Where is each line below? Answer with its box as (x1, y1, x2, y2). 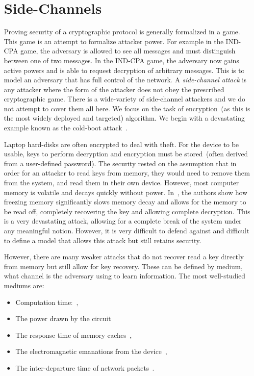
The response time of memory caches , (15, 329, 132, 340)
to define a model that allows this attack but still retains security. (4, 235, 202, 245)
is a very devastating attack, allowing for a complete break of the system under (4, 216, 242, 226)
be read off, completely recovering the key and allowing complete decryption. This (4, 206, 251, 216)
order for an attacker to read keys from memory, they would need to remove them (4, 168, 250, 178)
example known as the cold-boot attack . (4, 123, 127, 133)
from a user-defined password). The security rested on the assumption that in (4, 158, 237, 168)
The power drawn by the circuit (15, 313, 111, 324)
